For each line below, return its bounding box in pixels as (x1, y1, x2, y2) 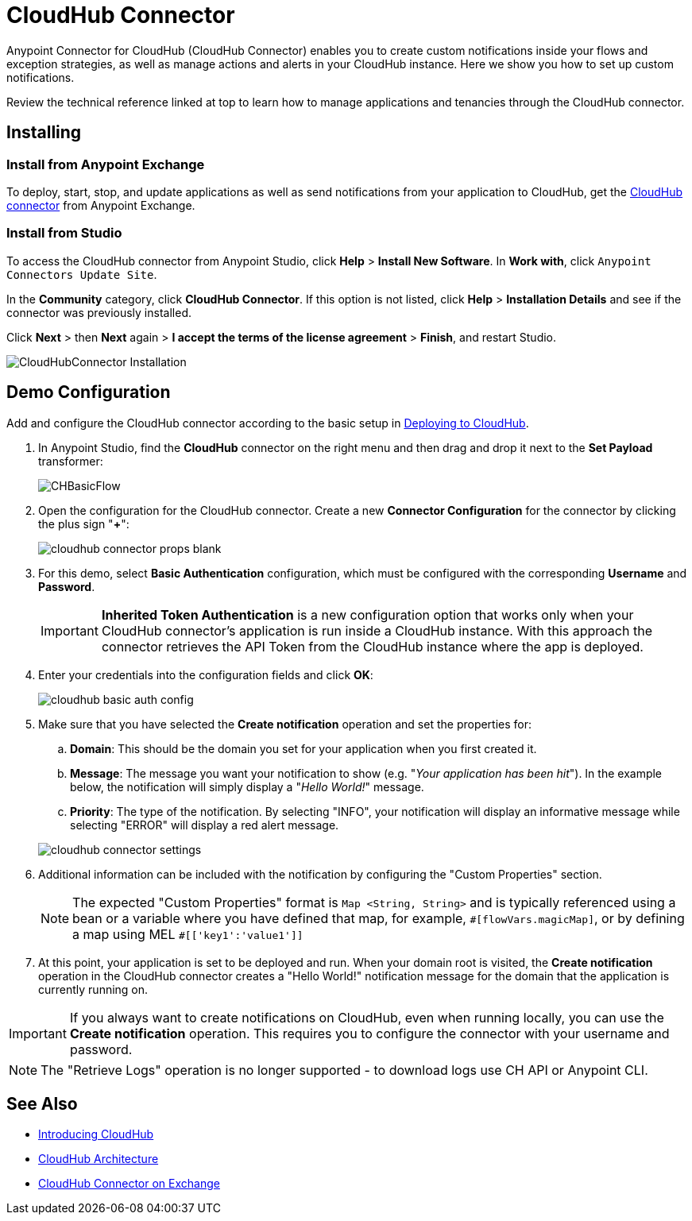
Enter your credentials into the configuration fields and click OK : (38, 667, 373, 682)
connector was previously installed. (6, 305, 191, 319)
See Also (6, 1093, 78, 1114)
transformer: (38, 454, 103, 468)
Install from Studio (6, 225, 122, 241)
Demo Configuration (6, 382, 171, 403)
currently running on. (38, 982, 149, 996)
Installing (6, 122, 82, 143)
